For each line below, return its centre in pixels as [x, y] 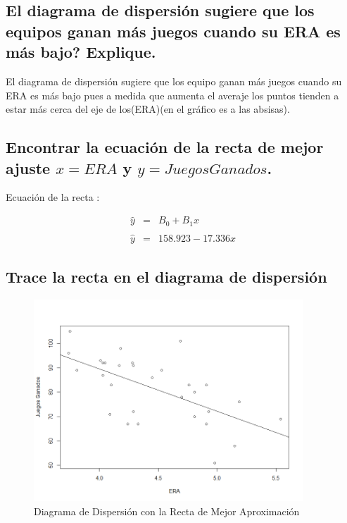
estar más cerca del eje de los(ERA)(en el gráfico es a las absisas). [148, 109]
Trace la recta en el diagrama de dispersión [166, 277]
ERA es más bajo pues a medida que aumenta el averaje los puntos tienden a [172, 95]
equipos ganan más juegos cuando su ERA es [173, 31]
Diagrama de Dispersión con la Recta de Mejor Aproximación [167, 511]
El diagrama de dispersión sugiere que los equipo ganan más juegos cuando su [174, 81]
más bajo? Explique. [81, 52]
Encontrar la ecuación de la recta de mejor [165, 147]
